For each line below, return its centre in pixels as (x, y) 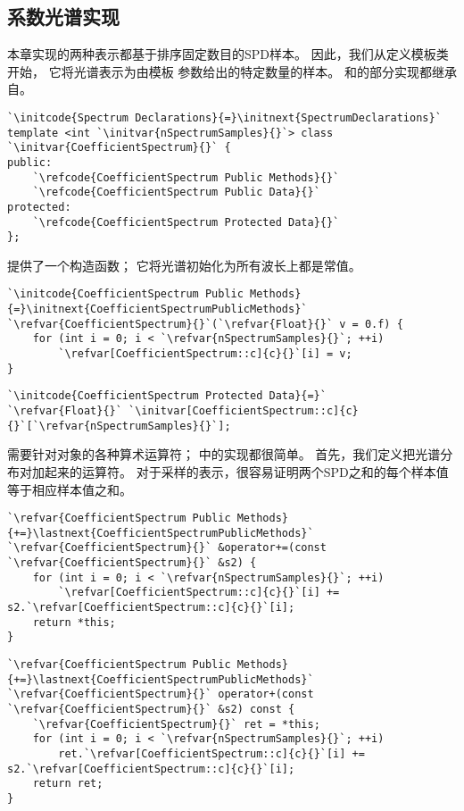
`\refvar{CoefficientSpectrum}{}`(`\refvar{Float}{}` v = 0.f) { (205, 324)
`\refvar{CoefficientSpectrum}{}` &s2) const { (151, 710)
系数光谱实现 (63, 17)
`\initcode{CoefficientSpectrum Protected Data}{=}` (167, 396)
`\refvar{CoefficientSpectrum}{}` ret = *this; (176, 724)
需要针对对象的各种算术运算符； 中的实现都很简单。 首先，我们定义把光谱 (224, 454)
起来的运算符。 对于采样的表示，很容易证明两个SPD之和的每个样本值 (246, 471)
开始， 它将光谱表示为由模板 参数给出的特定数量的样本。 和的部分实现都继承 (232, 71)
